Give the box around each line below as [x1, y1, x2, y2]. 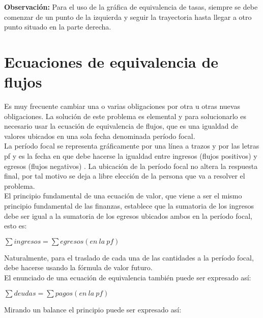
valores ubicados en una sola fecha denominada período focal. [4, 130, 195, 141]
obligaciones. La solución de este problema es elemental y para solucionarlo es [4, 110, 246, 121]
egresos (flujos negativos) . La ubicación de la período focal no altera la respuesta [4, 160, 258, 171]
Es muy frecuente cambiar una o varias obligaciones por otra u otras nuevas [4, 101, 240, 111]
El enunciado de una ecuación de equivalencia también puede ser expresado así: [4, 272, 251, 282]
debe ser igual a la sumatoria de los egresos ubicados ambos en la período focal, [4, 210, 252, 221]
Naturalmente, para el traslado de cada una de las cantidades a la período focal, [4, 252, 254, 263]
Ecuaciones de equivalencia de [4, 51, 219, 72]
